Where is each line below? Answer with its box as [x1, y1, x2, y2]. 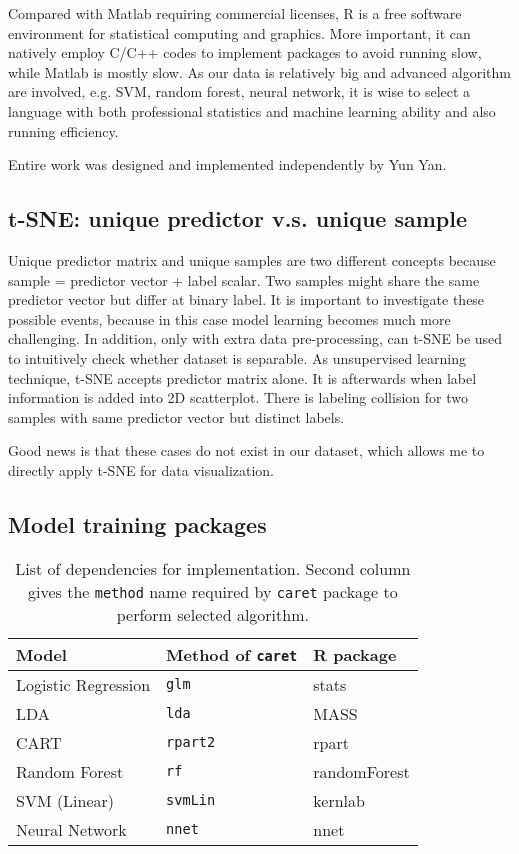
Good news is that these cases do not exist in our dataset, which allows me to [8, 440, 485, 461]
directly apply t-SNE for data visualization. [8, 459, 275, 480]
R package [313, 642, 397, 666]
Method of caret [166, 642, 298, 666]
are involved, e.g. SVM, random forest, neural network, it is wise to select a [8, 81, 471, 102]
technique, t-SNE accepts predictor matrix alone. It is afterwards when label [8, 367, 477, 388]
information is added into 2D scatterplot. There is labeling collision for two [8, 387, 468, 408]
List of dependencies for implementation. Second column [15, 556, 411, 580]
